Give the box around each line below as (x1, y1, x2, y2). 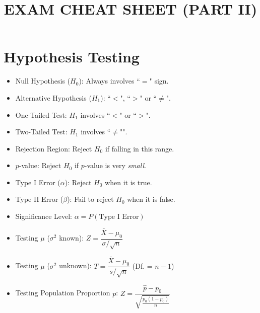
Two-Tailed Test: (15, 126, 68, 137)
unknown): (59, 260, 92, 271)
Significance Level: (15, 211, 72, 221)
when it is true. (105, 177, 152, 187)
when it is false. (127, 194, 175, 204)
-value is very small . (84, 160, 146, 171)
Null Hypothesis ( (15, 75, 71, 86)
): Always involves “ (79, 75, 140, 86)
